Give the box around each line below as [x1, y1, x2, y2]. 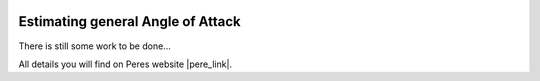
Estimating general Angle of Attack [18, 13, 241, 30]
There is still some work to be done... [18, 40, 172, 52]
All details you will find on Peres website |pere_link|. [18, 58, 233, 70]
